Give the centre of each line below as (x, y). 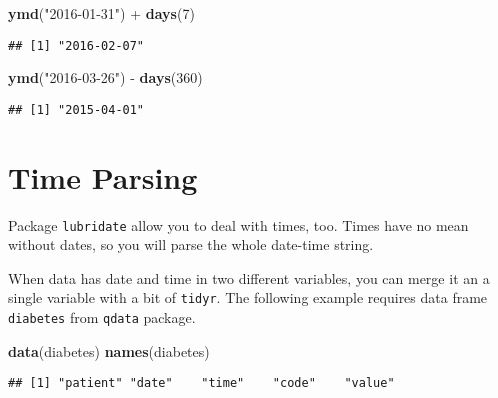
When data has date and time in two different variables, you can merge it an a (249, 277)
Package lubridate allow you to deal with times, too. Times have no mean (238, 224)
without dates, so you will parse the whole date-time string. (191, 244)
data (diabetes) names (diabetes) (109, 350)
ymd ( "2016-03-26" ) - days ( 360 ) (105, 77)
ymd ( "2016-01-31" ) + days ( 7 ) (101, 13)
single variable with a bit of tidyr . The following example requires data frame (248, 297)
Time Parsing (103, 176)
